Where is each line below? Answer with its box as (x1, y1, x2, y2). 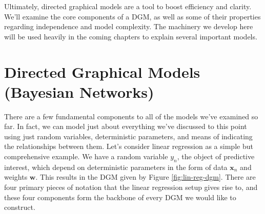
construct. (4, 202, 35, 212)
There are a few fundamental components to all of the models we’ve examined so (4, 111, 258, 121)
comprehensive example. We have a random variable (4, 151, 168, 162)
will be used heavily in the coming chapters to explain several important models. (4, 31, 257, 41)
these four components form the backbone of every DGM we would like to (4, 191, 236, 202)
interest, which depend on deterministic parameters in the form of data (4, 161, 228, 172)
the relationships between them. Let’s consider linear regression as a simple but (4, 141, 253, 152)
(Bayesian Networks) (4, 81, 154, 102)
